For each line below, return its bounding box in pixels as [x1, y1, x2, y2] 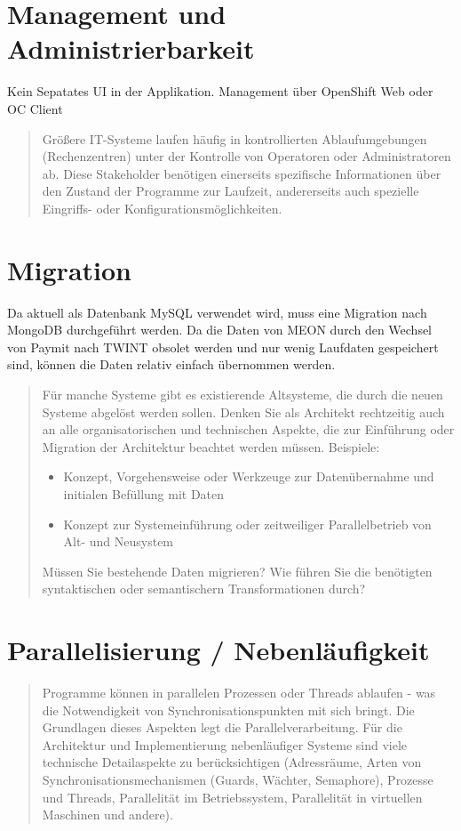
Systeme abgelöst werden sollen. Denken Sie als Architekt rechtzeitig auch [42, 402, 445, 421]
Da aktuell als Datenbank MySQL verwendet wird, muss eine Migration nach [7, 303, 427, 321]
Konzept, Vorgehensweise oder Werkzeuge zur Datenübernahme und [63, 467, 434, 486]
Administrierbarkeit [7, 30, 255, 67]
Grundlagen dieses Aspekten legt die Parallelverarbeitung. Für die [42, 718, 402, 737]
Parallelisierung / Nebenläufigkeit [7, 632, 430, 668]
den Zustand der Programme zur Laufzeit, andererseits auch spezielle [42, 182, 419, 200]
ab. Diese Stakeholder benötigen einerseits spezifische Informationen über [42, 164, 441, 182]
